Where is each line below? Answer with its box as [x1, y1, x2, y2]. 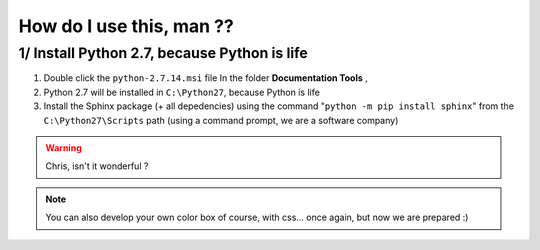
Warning [45, 141, 82, 154]
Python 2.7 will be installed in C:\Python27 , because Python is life [43, 86, 320, 98]
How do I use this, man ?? [18, 15, 234, 37]
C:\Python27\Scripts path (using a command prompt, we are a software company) [43, 114, 399, 126]
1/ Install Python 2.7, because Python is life [18, 44, 309, 62]
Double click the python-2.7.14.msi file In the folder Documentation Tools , [43, 72, 369, 84]
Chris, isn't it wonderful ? [45, 160, 149, 172]
